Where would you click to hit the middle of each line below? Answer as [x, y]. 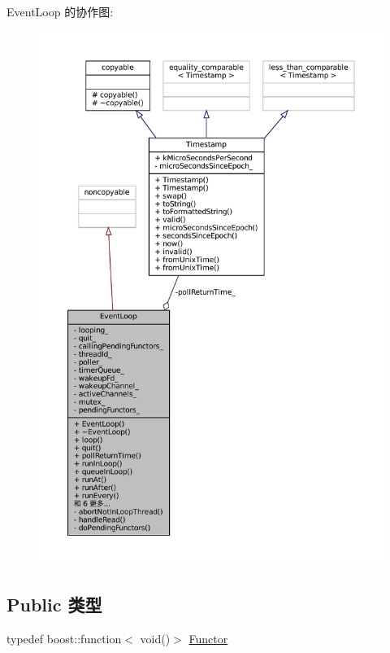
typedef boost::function [64, 638]
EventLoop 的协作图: [60, 11]
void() [155, 638]
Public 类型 [54, 604]
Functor [208, 638]
